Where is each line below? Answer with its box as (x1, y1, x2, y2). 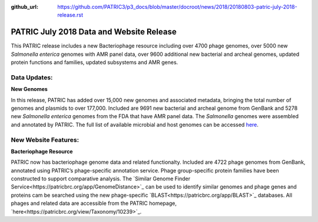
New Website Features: (11, 136, 79, 144)
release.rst (57, 12, 84, 19)
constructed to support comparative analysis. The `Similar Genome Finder (11, 175, 191, 182)
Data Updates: (11, 73, 53, 82)
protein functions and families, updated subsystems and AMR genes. (11, 59, 178, 66)
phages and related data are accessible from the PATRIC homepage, (11, 200, 177, 207)
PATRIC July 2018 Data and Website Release (11, 27, 177, 37)
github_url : (11, 4, 38, 10)
